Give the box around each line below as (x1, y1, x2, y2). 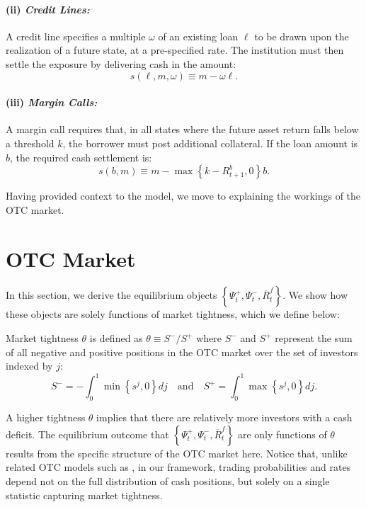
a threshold (6, 135, 55, 150)
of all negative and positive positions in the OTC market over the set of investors (6, 344, 358, 359)
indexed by (6, 358, 53, 373)
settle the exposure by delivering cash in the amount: (6, 56, 236, 71)
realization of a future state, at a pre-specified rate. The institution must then (6, 42, 344, 57)
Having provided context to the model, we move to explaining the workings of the (6, 188, 361, 203)
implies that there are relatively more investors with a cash (96, 410, 353, 425)
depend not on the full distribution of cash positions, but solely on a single (6, 473, 330, 488)
